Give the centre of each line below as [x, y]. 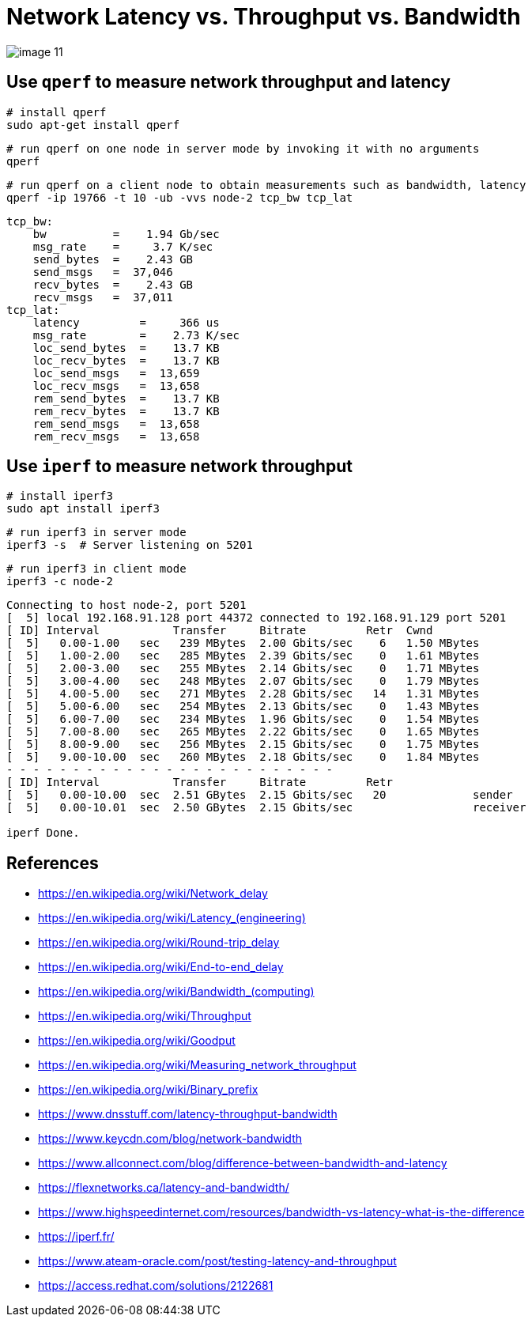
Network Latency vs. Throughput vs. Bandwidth [264, 17]
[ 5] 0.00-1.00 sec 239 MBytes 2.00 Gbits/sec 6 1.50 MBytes [243, 643]
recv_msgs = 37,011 [103, 297]
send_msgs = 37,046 [103, 272]
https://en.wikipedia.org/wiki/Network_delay [153, 894]
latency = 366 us [126, 322]
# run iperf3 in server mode [96, 533]
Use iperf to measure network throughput [179, 467]
